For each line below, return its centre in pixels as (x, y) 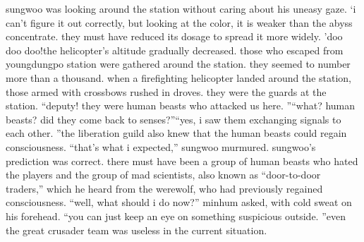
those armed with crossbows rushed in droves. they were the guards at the (166, 91)
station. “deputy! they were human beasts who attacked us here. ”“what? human (181, 105)
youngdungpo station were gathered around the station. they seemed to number (178, 64)
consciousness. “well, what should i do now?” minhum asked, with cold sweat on (179, 202)
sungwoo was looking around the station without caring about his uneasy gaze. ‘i (181, 8)
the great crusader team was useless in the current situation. (136, 230)
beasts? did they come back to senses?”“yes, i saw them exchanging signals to (174, 119)
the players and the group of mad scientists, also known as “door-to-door (163, 175)
